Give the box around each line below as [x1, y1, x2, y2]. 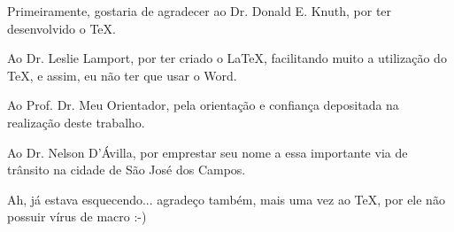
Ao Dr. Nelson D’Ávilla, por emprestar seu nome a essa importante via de [7, 143, 408, 161]
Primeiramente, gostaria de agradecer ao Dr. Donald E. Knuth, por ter [7, 2, 392, 19]
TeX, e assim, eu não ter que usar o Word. [7, 66, 237, 84]
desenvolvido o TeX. [7, 19, 116, 37]
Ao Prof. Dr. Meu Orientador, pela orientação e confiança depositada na [7, 96, 399, 114]
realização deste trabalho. [7, 112, 145, 131]
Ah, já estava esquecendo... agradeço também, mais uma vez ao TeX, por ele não [7, 189, 445, 208]
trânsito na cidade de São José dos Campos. [7, 160, 246, 179]
